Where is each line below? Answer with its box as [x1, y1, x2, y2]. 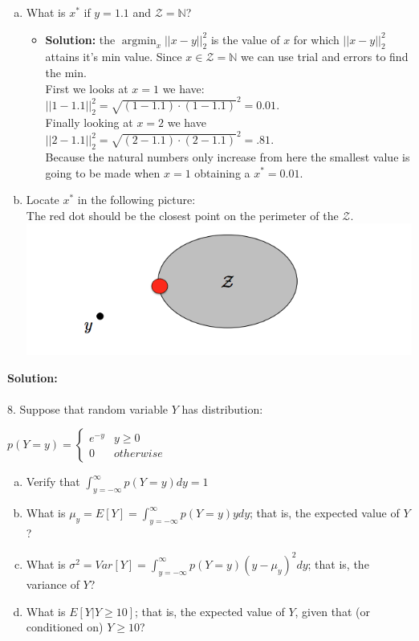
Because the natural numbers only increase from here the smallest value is [45, 148, 410, 165]
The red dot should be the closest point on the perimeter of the [26, 206, 339, 223]
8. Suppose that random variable [7, 400, 169, 417]
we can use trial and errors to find [241, 48, 409, 65]
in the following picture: [77, 191, 196, 208]
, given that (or [295, 602, 370, 619]
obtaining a [194, 164, 250, 181]
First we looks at [45, 80, 128, 96]
